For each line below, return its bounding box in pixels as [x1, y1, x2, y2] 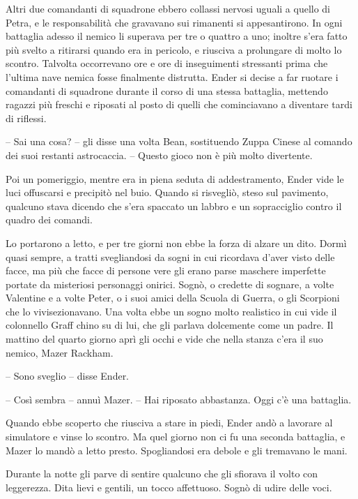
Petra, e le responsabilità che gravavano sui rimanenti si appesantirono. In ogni [6, 15, 343, 29]
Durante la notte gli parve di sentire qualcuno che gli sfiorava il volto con [6, 466, 318, 481]
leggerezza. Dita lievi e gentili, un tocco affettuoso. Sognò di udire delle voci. [6, 479, 332, 494]
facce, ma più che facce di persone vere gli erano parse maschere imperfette [6, 263, 326, 278]
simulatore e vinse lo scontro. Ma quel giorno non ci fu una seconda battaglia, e [6, 429, 345, 444]
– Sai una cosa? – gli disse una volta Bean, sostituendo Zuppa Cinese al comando [6, 134, 352, 149]
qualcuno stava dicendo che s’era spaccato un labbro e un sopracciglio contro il [6, 198, 342, 213]
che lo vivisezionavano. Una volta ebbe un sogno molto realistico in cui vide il [6, 304, 337, 318]
